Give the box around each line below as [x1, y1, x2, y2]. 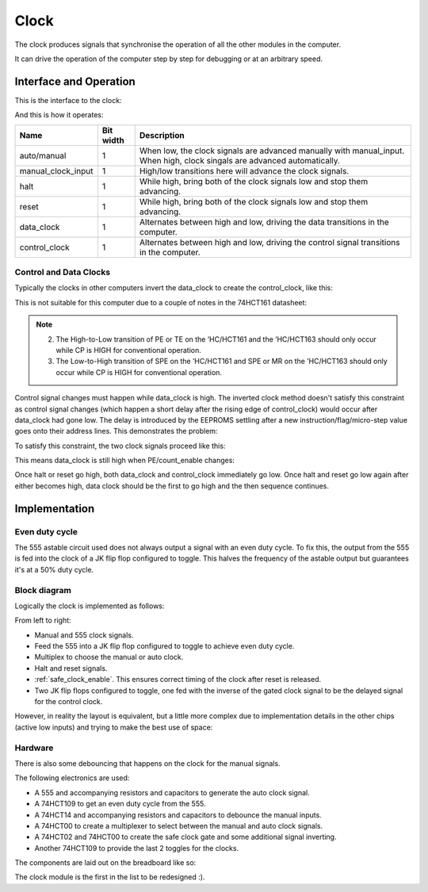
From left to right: [14, 615, 71, 626]
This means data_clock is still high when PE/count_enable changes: [14, 456, 235, 465]
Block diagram [14, 584, 71, 595]
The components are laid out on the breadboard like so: [14, 858, 197, 867]
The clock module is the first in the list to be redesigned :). [14, 872, 205, 882]
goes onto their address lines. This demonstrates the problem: [14, 427, 218, 436]
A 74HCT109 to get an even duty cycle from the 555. [34, 799, 206, 809]
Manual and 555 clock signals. [34, 630, 134, 640]
